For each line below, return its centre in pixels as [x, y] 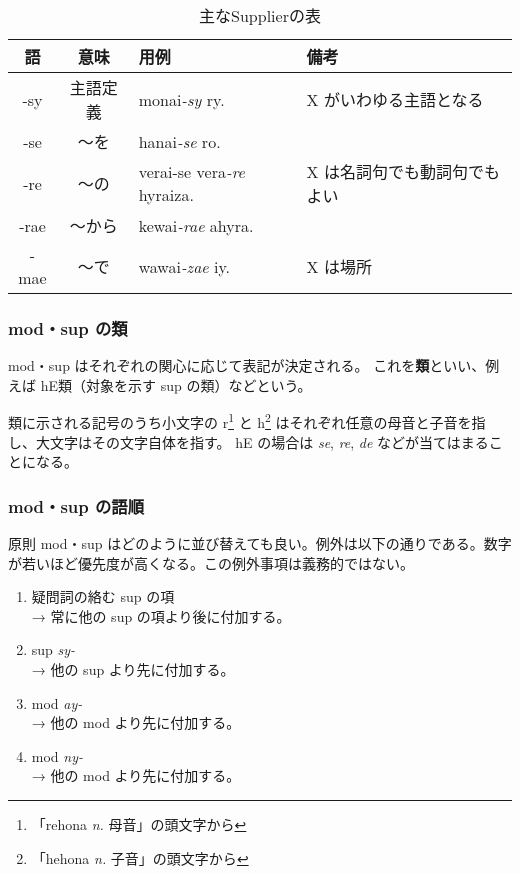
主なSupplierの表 [260, 15]
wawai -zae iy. [184, 266]
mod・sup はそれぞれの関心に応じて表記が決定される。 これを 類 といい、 [247, 365]
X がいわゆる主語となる [395, 99]
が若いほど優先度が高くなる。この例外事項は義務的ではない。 [211, 562]
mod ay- [57, 702]
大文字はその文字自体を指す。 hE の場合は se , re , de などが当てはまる [262, 441]
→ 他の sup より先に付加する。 [133, 669]
